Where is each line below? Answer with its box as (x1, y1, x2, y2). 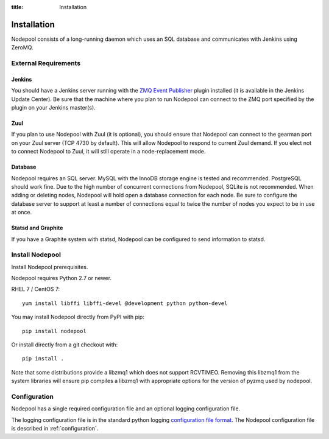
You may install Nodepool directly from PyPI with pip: (11, 314, 144, 321)
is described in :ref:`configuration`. (11, 425, 99, 432)
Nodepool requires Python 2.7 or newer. (11, 275, 112, 282)
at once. (11, 209, 32, 216)
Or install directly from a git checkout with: (11, 341, 118, 348)
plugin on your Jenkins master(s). (11, 104, 96, 111)
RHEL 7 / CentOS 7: (11, 286, 60, 293)
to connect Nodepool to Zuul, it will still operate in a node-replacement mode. (11, 148, 206, 155)
